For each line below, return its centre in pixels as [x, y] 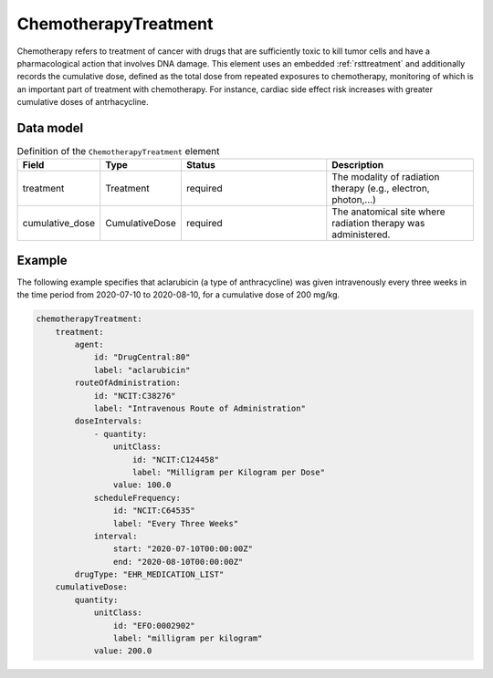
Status [201, 165]
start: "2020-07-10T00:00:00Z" [183, 549]
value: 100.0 [142, 485]
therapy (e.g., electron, [381, 189]
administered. [361, 235]
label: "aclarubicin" [142, 370]
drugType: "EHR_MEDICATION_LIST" [149, 574]
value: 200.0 [123, 651]
